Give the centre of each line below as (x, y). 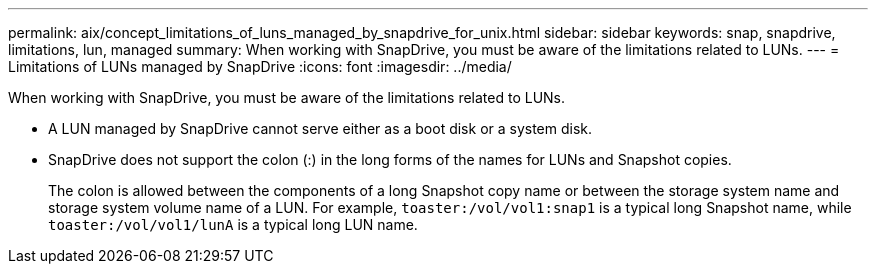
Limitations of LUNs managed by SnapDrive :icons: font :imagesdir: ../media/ (260, 66)
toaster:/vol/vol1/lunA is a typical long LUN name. (233, 224)
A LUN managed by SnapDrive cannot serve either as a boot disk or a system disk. (320, 128)
